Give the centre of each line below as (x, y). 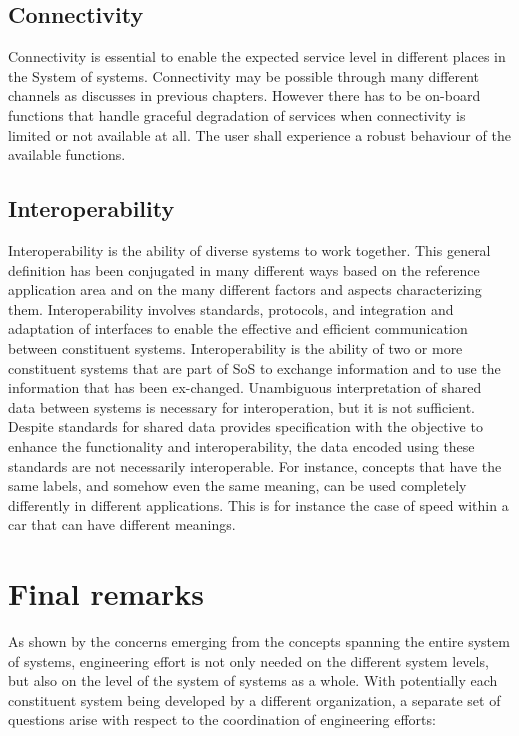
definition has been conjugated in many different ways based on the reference (244, 269)
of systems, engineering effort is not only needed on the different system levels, (248, 660)
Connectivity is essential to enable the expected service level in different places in (257, 56)
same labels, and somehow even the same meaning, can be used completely (237, 485)
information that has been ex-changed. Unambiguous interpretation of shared (245, 387)
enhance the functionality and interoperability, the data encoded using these (241, 445)
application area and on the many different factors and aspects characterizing (245, 289)
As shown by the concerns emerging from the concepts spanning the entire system (259, 641)
